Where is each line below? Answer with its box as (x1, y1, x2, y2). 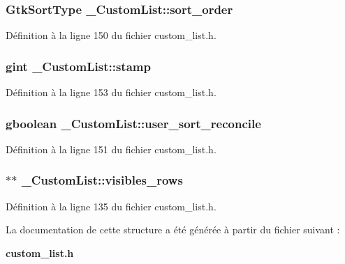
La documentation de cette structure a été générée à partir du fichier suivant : (6, 222, 340, 237)
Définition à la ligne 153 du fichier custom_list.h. (6, 85, 216, 100)
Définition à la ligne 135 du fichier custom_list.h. (6, 199, 216, 213)
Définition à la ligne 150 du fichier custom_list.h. (6, 28, 216, 42)
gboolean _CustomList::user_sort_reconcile (6, 114, 261, 132)
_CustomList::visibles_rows (21, 171, 183, 189)
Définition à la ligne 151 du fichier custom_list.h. (6, 141, 216, 156)
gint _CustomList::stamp (6, 57, 151, 75)
